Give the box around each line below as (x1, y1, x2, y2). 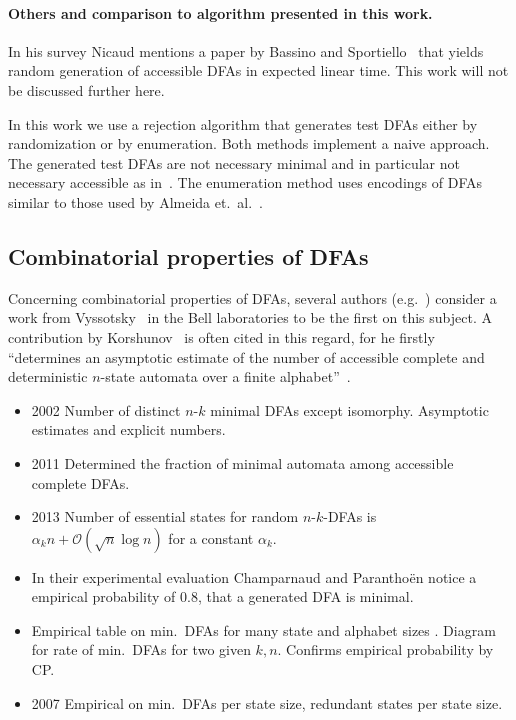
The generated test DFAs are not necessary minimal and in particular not (8, 152, 460, 173)
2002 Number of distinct (31, 399, 181, 420)
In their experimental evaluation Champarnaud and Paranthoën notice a (31, 566, 477, 587)
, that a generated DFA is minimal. (197, 586, 414, 607)
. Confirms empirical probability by (277, 639, 494, 660)
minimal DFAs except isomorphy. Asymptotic (210, 399, 489, 420)
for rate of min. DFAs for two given (31, 639, 251, 660)
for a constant (168, 527, 254, 548)
